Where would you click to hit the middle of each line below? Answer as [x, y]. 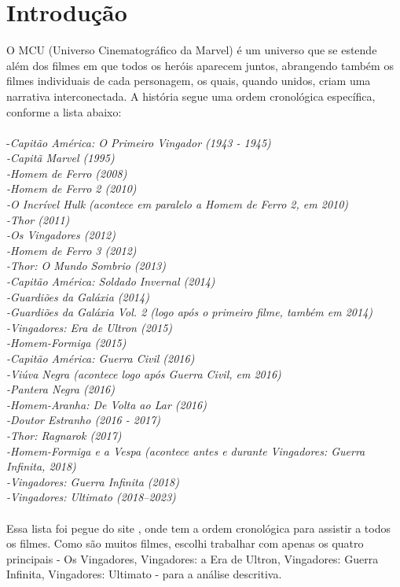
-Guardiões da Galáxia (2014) [78, 296]
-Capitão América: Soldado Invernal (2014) [111, 281]
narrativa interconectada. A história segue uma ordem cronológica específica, [191, 96]
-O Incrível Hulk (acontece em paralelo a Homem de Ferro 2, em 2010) [178, 204]
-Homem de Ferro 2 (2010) [72, 188]
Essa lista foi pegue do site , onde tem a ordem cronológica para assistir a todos [198, 528]
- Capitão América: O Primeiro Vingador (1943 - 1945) [139, 142]
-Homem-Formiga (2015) [66, 343]
